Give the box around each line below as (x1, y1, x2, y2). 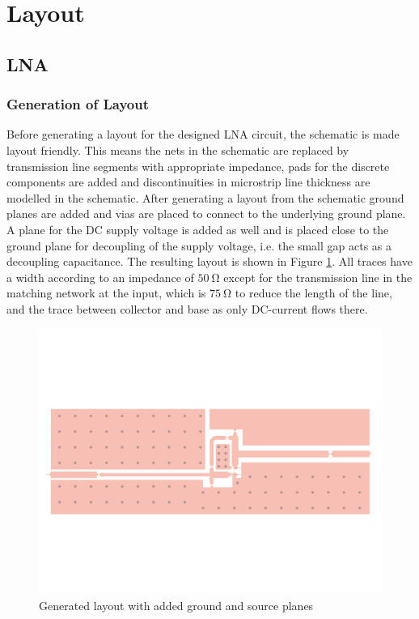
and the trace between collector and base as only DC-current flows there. (6, 300, 368, 317)
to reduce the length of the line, (235, 284, 392, 301)
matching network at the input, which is (6, 284, 206, 301)
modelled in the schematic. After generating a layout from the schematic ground (6, 189, 404, 206)
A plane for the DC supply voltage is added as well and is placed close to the (6, 220, 389, 237)
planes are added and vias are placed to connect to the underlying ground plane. (6, 205, 406, 222)
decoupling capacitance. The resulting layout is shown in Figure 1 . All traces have (6, 253, 413, 270)
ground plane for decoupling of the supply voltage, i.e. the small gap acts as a (6, 237, 392, 254)
